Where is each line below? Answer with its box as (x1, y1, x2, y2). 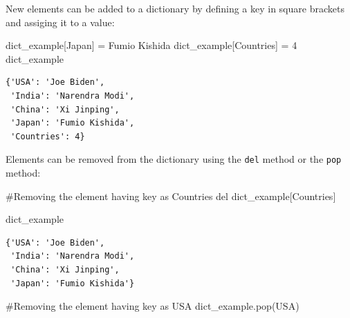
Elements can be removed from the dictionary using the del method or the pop (6, 152, 342, 166)
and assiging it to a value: (6, 14, 115, 29)
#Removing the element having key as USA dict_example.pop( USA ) (6, 299, 300, 313)
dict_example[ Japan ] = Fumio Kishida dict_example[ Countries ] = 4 (6, 38, 297, 52)
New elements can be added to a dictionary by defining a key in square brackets (6, 1, 344, 15)
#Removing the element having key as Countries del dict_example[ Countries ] (6, 188, 336, 203)
